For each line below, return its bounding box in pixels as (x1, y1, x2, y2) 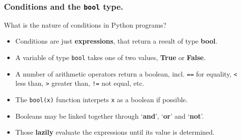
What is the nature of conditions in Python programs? (4, 19, 167, 30)
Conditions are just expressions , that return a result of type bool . (15, 36, 218, 46)
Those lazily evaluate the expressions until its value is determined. (15, 127, 215, 137)
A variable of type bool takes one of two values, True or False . (15, 52, 206, 62)
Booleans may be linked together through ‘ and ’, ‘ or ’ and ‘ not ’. (15, 110, 204, 121)
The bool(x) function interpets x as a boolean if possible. (15, 94, 188, 104)
